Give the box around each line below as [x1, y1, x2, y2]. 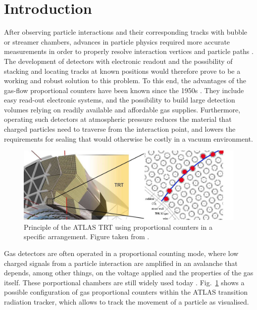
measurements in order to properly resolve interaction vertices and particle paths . [4, 46, 254, 56]
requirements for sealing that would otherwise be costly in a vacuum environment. [4, 133, 253, 144]
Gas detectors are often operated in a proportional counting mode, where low [4, 248, 239, 258]
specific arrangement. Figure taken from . [24, 231, 150, 242]
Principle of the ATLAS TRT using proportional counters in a [24, 221, 212, 232]
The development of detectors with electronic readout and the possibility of [4, 55, 233, 66]
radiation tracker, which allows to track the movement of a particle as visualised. [4, 296, 249, 307]
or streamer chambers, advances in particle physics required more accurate [4, 36, 230, 47]
